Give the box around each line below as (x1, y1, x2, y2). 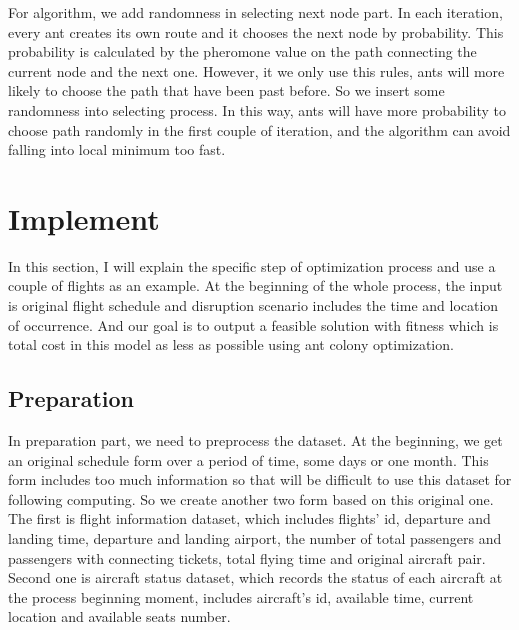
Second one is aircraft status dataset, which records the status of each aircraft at (8, 567, 503, 588)
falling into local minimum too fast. (8, 139, 226, 160)
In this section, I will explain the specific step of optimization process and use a (8, 255, 496, 276)
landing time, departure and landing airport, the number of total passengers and (8, 528, 502, 549)
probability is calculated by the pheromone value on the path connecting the (8, 41, 477, 62)
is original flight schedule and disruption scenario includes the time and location (8, 295, 499, 316)
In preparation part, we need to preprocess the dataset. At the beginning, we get (8, 430, 503, 451)
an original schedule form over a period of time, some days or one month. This (8, 449, 489, 470)
